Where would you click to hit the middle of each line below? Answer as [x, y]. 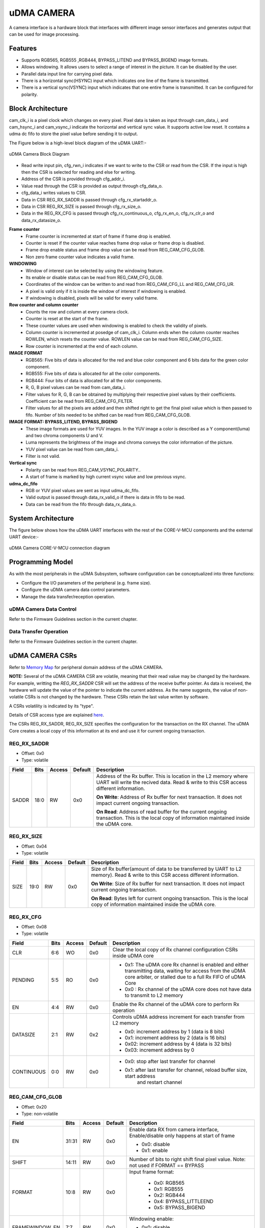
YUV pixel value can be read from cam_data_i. [72, 449]
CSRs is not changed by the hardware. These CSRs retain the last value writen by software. [117, 697]
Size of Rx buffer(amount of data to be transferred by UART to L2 [166, 869]
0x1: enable [155, 1150]
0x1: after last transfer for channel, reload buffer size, [186, 1070]
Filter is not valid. [43, 456]
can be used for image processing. [44, 34]
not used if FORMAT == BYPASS [167, 1166]
